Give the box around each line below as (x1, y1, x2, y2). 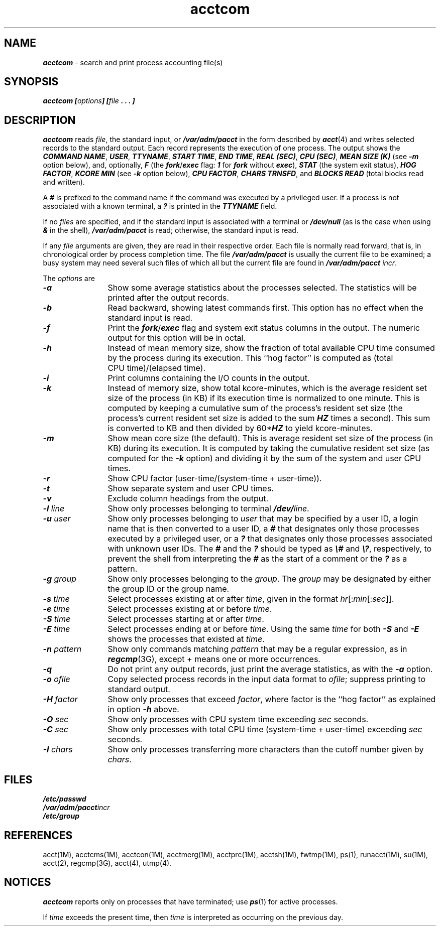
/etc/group (43, 812, 80, 821)
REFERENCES (4, 829, 73, 842)
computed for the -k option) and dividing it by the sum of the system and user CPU (107, 453, 421, 464)
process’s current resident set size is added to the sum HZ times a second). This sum (107, 413, 430, 424)
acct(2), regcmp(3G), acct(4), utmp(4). (43, 858, 172, 867)
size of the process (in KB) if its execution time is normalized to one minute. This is (107, 393, 420, 404)
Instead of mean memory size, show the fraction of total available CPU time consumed (107, 343, 435, 353)
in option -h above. (107, 704, 179, 715)
